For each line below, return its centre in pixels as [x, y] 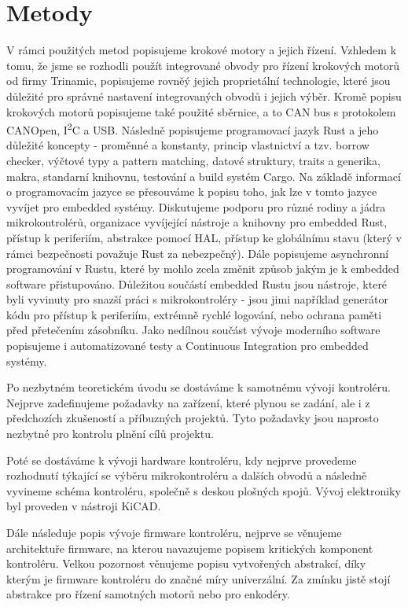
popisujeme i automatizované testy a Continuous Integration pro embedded [187, 346]
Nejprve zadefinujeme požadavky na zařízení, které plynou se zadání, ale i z [188, 402]
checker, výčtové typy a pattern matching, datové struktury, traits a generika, [193, 160]
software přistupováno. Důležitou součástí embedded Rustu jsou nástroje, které [197, 283]
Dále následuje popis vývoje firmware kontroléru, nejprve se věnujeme [174, 532]
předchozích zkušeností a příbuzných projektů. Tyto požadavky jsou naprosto [193, 418]
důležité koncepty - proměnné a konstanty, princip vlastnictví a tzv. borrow [188, 145]
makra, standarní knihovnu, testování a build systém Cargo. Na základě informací [204, 176]
